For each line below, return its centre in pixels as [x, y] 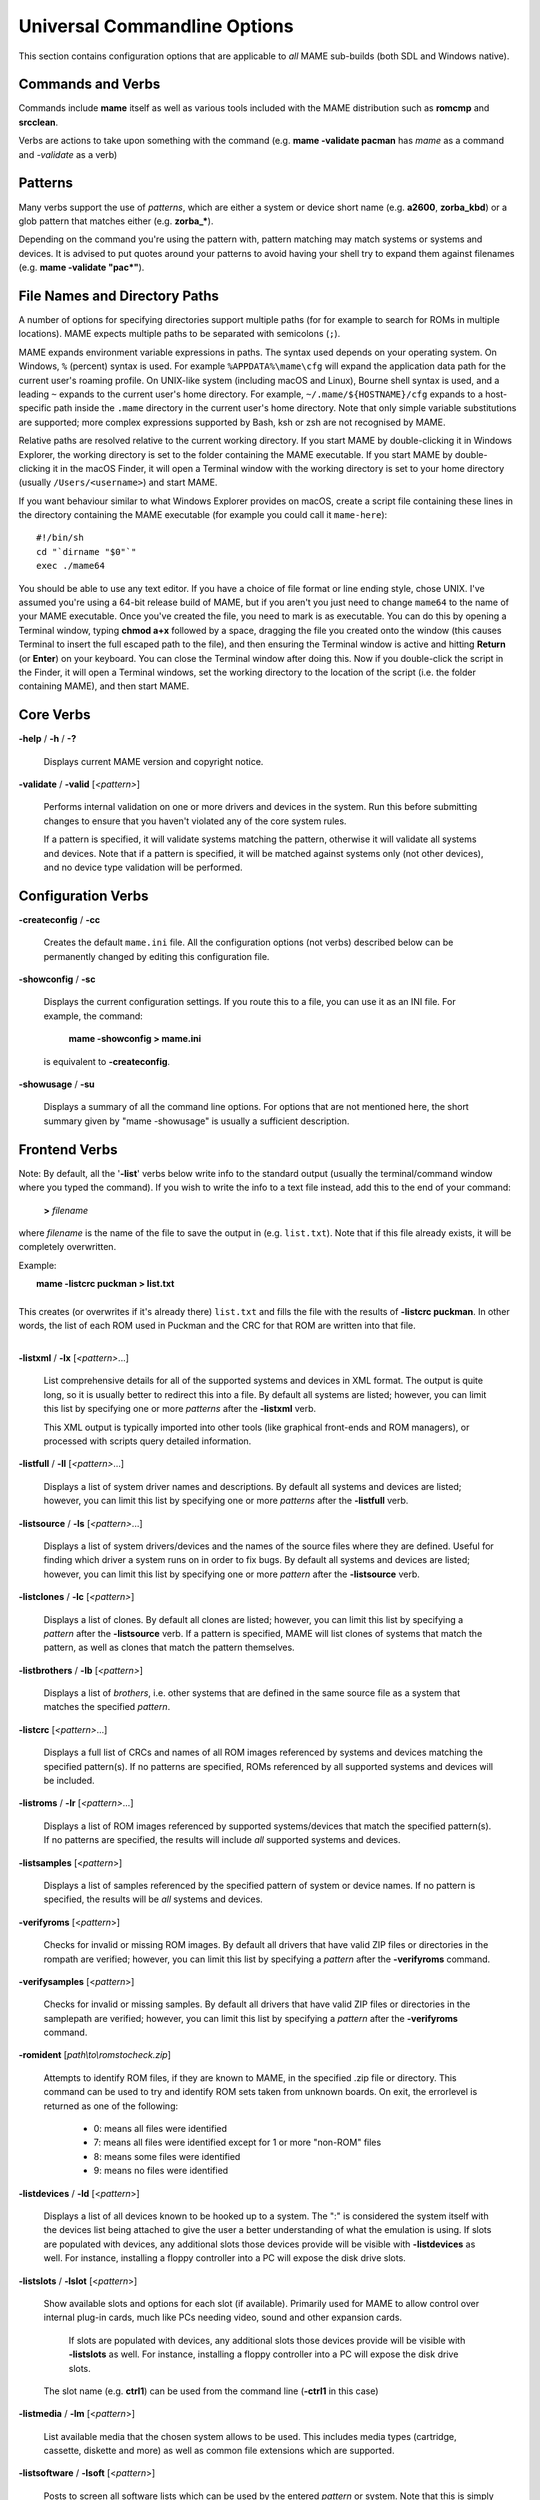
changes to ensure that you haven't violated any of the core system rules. [195, 821]
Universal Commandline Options [156, 26]
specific [35, 408]
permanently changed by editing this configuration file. [156, 956]
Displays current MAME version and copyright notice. [153, 761]
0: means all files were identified [160, 2129]
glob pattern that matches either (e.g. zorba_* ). [116, 221]
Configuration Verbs [83, 895]
